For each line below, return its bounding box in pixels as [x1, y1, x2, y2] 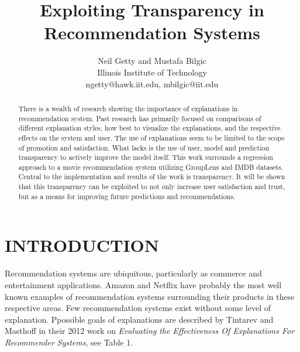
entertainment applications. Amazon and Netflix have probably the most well [5, 278, 282, 291]
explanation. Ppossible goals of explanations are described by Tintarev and [5, 313, 274, 325]
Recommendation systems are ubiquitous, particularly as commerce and [5, 267, 262, 279]
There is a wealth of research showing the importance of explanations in [18, 103, 238, 113]
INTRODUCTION [5, 233, 160, 257]
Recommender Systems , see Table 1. [5, 336, 133, 348]
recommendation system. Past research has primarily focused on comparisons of [18, 113, 261, 123]
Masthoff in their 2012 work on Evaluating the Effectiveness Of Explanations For [5, 324, 295, 337]
